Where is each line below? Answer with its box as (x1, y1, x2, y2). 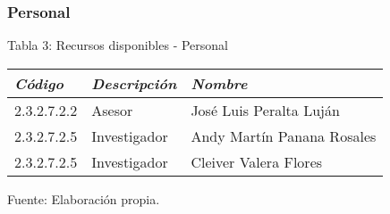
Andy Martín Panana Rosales (191, 125, 377, 146)
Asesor (91, 99, 133, 120)
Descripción (91, 72, 177, 94)
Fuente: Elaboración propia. (7, 189, 160, 208)
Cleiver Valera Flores (191, 151, 323, 172)
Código (14, 72, 64, 94)
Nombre (191, 72, 248, 94)
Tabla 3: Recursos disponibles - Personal (7, 36, 229, 54)
